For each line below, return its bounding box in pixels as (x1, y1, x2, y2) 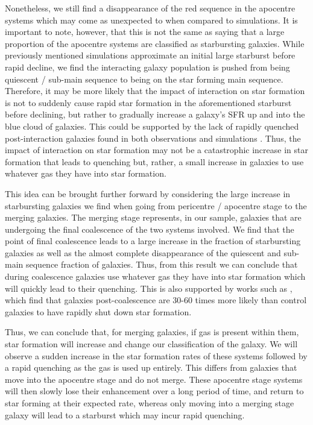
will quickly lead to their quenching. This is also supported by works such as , (5, 282, 292, 294)
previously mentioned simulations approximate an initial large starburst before (5, 49, 296, 61)
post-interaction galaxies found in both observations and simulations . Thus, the (5, 131, 301, 144)
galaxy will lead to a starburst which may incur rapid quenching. (5, 408, 245, 421)
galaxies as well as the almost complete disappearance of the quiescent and (5, 246, 281, 259)
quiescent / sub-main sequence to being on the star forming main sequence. (5, 72, 283, 85)
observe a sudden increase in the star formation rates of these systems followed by (5, 349, 308, 362)
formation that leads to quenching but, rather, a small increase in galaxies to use (5, 155, 304, 168)
